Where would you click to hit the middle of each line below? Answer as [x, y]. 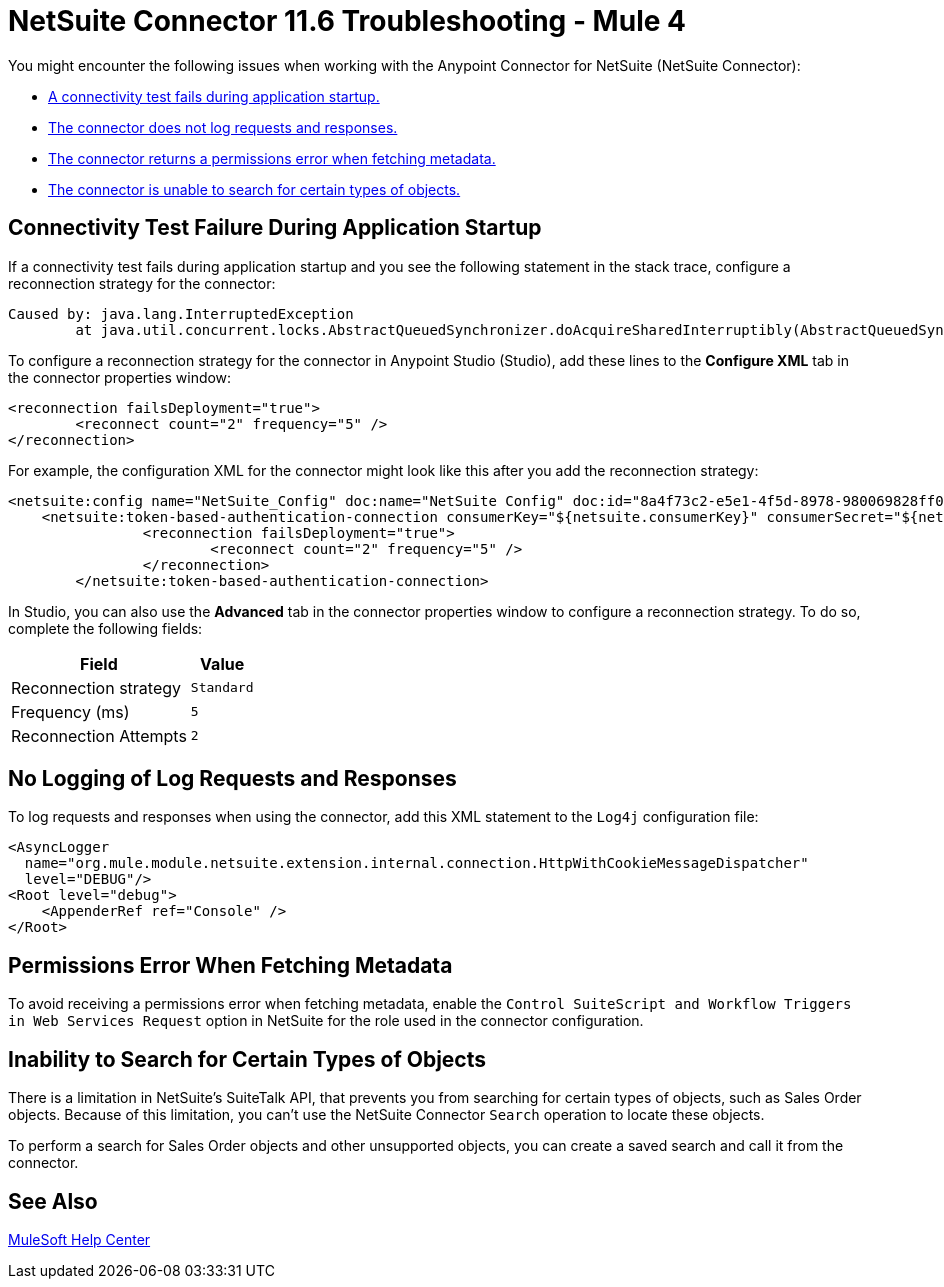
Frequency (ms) [70, 711]
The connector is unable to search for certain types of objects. [254, 189]
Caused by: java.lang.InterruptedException [181, 313]
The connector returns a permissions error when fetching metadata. [272, 158]
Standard [222, 688]
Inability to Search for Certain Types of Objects [247, 1059]
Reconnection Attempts [99, 735]
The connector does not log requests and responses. [223, 127]
